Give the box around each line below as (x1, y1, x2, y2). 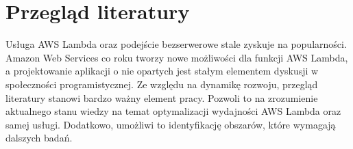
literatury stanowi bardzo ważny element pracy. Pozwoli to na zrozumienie (5, 90, 318, 105)
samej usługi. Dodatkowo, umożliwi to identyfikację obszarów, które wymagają (5, 117, 336, 131)
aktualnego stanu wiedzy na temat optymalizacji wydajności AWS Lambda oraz (5, 104, 341, 118)
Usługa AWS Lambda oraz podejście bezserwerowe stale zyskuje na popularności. (5, 37, 347, 51)
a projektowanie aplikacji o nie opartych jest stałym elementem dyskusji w (5, 64, 319, 78)
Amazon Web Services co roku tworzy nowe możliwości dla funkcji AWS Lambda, (5, 50, 348, 64)
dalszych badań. (5, 131, 73, 145)
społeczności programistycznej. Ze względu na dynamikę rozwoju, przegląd (5, 77, 318, 91)
